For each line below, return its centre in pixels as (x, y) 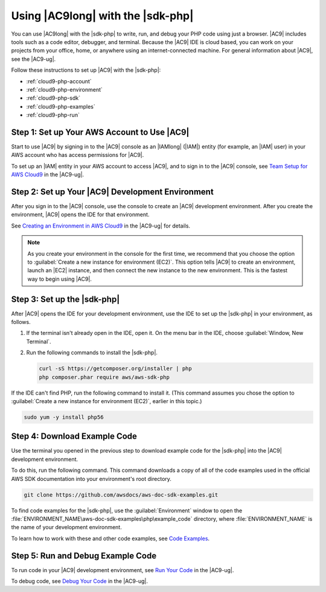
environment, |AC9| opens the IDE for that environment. (80, 215)
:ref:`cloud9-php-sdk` (53, 98)
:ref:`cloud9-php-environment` (64, 89)
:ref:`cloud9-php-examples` (61, 106)
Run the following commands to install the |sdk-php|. (92, 352)
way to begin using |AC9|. (59, 279)
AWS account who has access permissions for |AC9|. (78, 155)
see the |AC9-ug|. (34, 59)
